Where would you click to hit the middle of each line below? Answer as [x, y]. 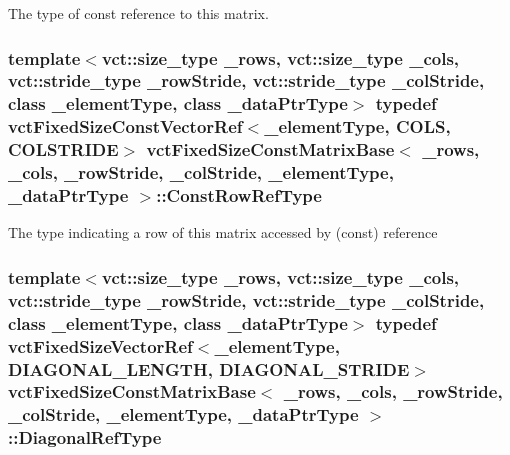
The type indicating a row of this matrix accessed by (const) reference [223, 232]
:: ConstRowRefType [239, 195]
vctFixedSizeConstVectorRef [125, 126]
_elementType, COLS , [357, 126]
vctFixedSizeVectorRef [100, 345]
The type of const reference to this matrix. [138, 13]
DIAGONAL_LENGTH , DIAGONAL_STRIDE [209, 368]
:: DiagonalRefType [85, 437]
